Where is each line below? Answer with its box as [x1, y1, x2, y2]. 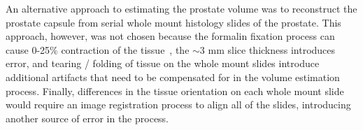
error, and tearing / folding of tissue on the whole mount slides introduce [6, 56, 320, 71]
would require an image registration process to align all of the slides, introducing [6, 97, 351, 112]
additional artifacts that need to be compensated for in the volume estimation [6, 69, 340, 84]
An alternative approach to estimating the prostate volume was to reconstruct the [6, 1, 357, 15]
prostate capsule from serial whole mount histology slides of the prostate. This [6, 15, 341, 29]
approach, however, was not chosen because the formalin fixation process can [6, 29, 335, 43]
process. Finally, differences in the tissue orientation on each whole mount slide [6, 83, 344, 98]
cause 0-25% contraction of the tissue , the [6, 42, 190, 57]
